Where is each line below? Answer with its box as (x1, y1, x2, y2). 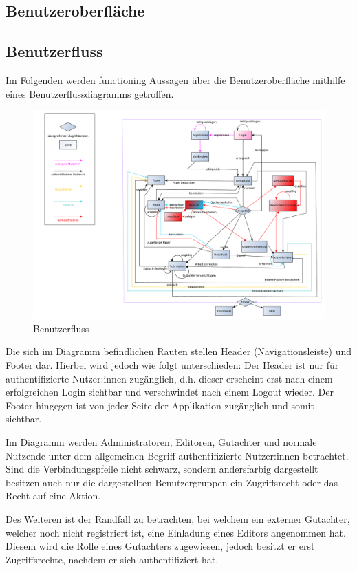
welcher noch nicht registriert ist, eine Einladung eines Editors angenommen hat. (6, 525, 346, 539)
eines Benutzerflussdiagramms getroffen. (6, 86, 174, 100)
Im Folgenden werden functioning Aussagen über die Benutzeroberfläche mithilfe (6, 72, 345, 87)
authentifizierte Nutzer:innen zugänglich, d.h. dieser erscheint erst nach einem (6, 371, 333, 385)
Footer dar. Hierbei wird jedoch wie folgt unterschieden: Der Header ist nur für (6, 358, 339, 372)
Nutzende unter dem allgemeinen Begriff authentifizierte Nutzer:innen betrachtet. (6, 448, 349, 462)
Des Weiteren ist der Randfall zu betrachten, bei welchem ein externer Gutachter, (6, 511, 350, 526)
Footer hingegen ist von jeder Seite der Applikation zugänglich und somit (6, 398, 314, 412)
